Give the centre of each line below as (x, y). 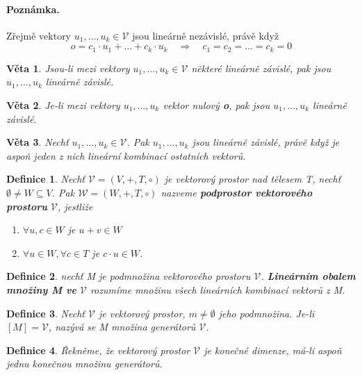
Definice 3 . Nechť (46, 313)
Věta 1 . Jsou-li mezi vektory (68, 68)
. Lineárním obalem (308, 276)
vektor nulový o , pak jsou (216, 105)
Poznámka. (33, 9)
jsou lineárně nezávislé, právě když (206, 35)
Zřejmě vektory (39, 35)
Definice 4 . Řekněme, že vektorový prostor (98, 350)
